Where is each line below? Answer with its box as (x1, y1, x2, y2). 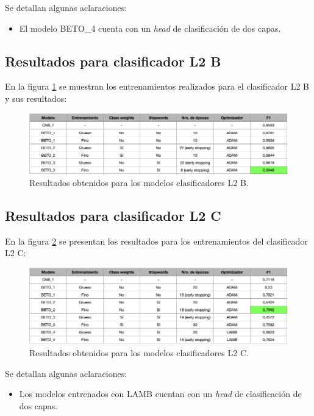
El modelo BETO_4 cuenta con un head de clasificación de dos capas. (19, 21, 281, 34)
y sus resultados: (5, 91, 67, 104)
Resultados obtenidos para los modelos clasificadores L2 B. (29, 176, 249, 189)
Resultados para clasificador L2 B (5, 51, 221, 70)
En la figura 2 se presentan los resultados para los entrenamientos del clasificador (5, 234, 308, 247)
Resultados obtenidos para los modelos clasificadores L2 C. (29, 346, 249, 359)
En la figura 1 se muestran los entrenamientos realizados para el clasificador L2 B (5, 80, 310, 93)
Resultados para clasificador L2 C (5, 206, 221, 224)
